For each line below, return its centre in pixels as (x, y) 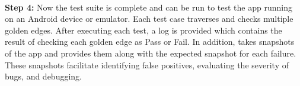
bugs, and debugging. (44, 76)
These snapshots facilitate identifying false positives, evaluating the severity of (147, 64)
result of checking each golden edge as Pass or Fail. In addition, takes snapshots (150, 42)
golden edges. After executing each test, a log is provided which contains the (143, 30)
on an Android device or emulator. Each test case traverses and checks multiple (149, 19)
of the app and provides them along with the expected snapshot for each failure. (151, 53)
